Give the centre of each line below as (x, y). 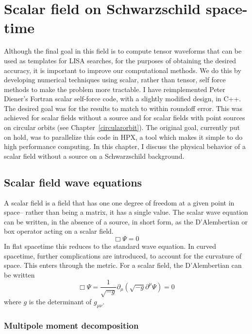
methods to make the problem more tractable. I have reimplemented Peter (115, 89)
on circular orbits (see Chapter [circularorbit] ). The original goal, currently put (122, 127)
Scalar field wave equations (73, 182)
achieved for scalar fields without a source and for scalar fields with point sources (125, 118)
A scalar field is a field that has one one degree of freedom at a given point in (119, 202)
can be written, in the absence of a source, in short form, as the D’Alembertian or (126, 221)
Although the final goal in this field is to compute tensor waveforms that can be (123, 51)
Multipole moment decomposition (71, 325)
